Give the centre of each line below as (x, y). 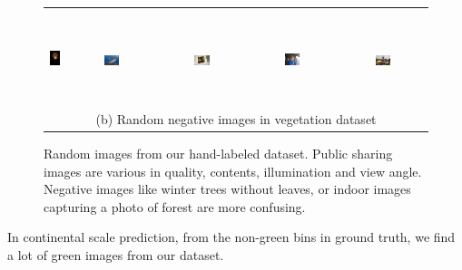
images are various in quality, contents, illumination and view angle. (233, 171)
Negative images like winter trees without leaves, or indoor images (227, 189)
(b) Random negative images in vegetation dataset (236, 118)
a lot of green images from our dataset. (116, 254)
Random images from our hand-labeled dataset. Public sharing (218, 153)
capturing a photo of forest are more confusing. (175, 206)
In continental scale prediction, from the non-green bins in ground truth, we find (231, 237)
